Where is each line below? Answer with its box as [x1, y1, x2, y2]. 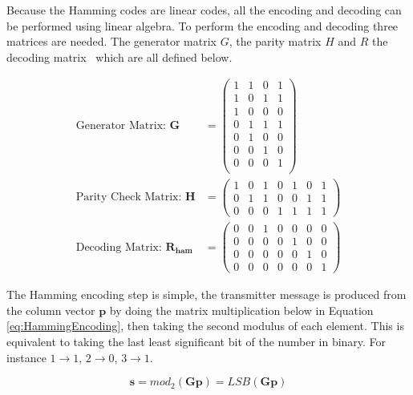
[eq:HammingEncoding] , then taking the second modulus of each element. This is [6, 317, 404, 334]
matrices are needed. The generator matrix [6, 33, 217, 50]
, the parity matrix [229, 33, 322, 50]
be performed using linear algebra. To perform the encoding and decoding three [6, 17, 399, 34]
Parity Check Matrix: [75, 191, 182, 204]
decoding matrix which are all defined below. [6, 48, 233, 65]
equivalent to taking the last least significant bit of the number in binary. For [6, 333, 387, 349]
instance [6, 349, 47, 365]
